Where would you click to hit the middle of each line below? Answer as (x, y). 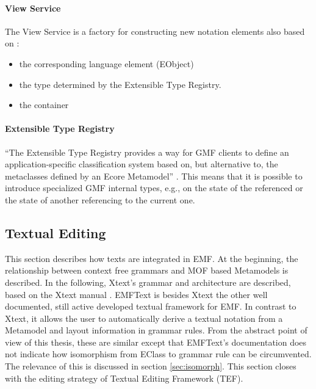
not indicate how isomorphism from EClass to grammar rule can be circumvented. (158, 354)
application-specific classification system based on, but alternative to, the (142, 164)
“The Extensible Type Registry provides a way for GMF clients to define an (147, 152)
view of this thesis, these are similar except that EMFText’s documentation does (156, 342)
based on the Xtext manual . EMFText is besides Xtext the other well (136, 294)
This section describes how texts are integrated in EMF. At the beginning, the (152, 258)
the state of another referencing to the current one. (100, 199)
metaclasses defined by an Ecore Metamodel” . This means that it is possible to (154, 176)
